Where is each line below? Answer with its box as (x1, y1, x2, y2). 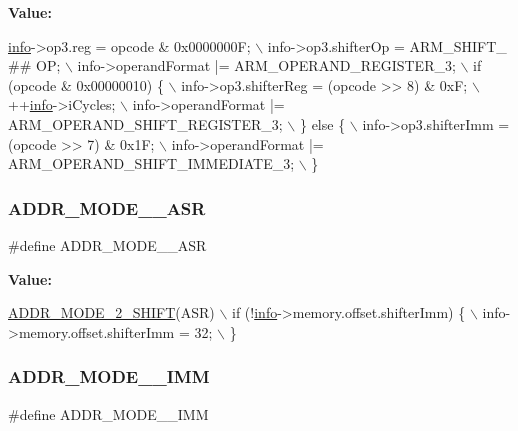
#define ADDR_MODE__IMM (8, 403, 209, 424)
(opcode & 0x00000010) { (8, 74, 164, 95)
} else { (299, 113, 346, 134)
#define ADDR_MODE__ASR (8, 234, 207, 255)
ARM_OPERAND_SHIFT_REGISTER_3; (8, 113, 283, 134)
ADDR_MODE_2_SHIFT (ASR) (8, 302, 215, 323)
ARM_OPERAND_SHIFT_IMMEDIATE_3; (8, 153, 295, 174)
